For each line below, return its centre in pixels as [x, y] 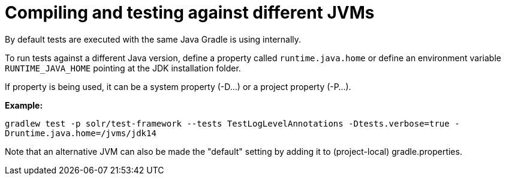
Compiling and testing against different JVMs [190, 13]
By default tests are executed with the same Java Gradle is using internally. [153, 39]
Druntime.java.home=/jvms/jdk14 [81, 133]
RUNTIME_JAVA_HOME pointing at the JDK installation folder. [123, 68]
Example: [24, 105]
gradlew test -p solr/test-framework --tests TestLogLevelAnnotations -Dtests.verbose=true [227, 123]
